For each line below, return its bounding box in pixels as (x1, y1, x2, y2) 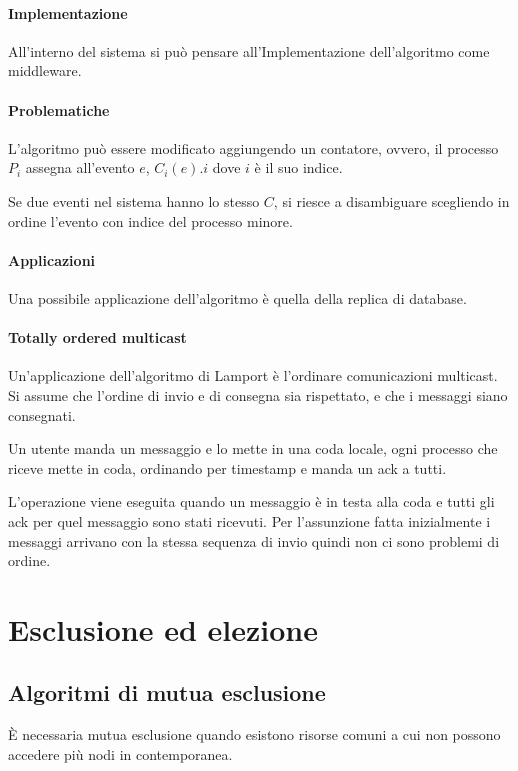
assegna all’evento (25, 157, 135, 178)
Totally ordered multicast (8, 327, 187, 348)
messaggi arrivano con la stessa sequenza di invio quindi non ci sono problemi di (8, 530, 500, 551)
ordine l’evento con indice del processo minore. (8, 210, 293, 231)
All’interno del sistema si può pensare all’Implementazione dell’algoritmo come (8, 40, 490, 61)
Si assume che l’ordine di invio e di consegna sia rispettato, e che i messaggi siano (8, 384, 508, 405)
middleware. (8, 60, 82, 81)
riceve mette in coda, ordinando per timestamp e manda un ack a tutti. (8, 457, 447, 478)
